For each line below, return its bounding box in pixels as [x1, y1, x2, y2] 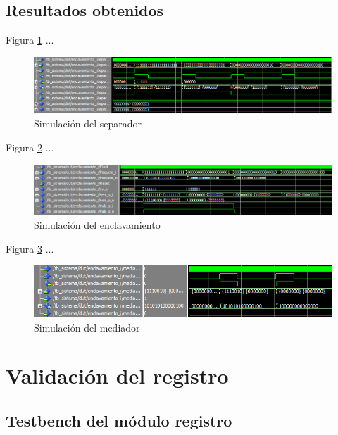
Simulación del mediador [34, 320, 140, 334]
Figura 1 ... [6, 32, 54, 47]
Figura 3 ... [6, 241, 54, 256]
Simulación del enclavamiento [34, 217, 161, 232]
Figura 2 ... [6, 140, 54, 155]
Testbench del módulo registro [6, 409, 232, 431]
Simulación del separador [34, 116, 142, 131]
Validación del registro [6, 361, 229, 390]
